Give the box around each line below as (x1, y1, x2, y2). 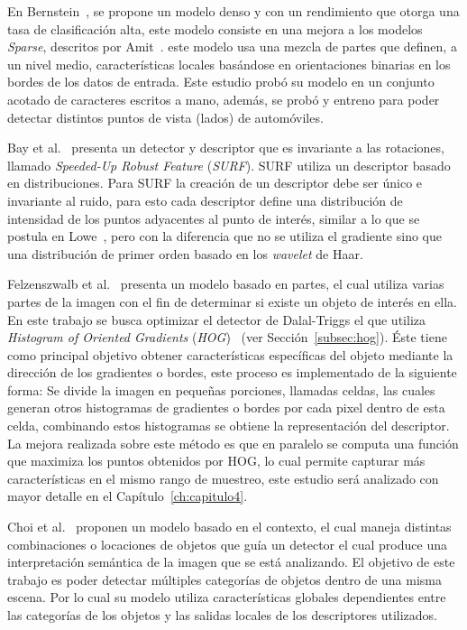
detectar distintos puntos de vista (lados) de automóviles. (7, 107, 324, 126)
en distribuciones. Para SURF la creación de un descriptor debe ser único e (7, 173, 423, 192)
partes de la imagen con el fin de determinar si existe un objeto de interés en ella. (7, 292, 457, 310)
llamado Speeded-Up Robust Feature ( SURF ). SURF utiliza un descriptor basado (7, 155, 451, 174)
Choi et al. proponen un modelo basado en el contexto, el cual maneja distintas (7, 517, 452, 536)
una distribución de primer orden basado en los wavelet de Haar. (7, 244, 363, 263)
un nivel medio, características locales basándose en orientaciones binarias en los (7, 54, 451, 73)
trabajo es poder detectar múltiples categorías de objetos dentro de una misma (7, 570, 443, 588)
